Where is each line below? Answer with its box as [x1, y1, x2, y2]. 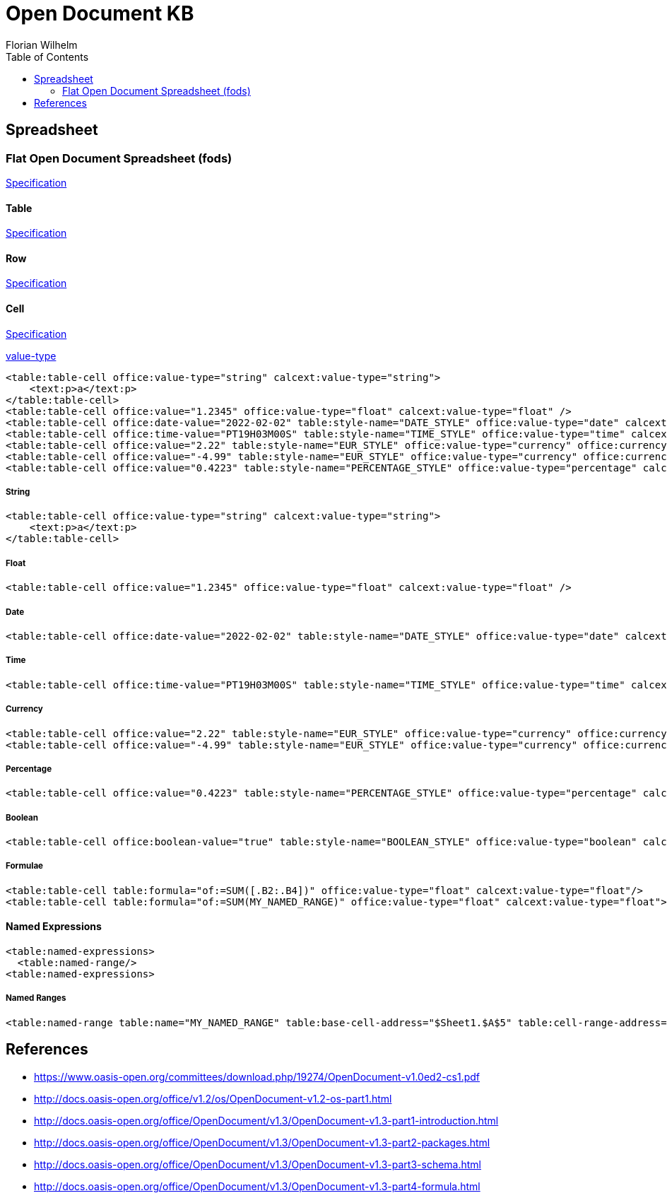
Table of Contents [6, 50, 89, 63]
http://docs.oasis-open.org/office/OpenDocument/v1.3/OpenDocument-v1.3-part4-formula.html [34, 1180, 480, 1192]
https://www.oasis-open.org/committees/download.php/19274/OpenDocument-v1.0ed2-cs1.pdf [34, 1070, 480, 1083]
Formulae [6, 861, 44, 871]
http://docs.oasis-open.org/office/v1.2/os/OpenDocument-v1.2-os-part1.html [34, 1092, 392, 1105]
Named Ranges [6, 993, 66, 1004]
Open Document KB [6, 1, 194, 25]
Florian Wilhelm [6, 38, 78, 51]
